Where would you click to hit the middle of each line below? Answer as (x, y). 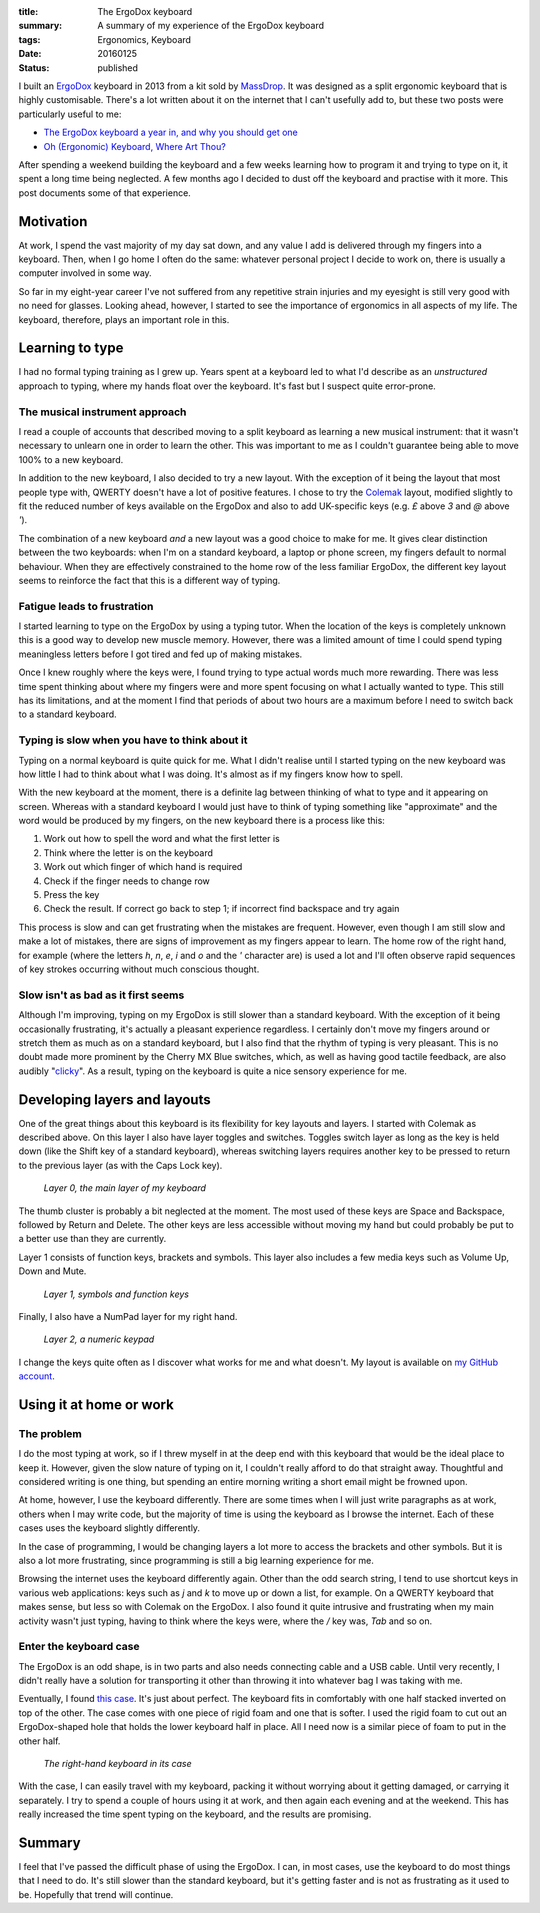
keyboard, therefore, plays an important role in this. (124, 319)
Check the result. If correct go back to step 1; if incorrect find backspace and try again (221, 909)
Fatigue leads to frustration (86, 606)
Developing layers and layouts (114, 1099)
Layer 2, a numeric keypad (99, 1339)
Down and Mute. (52, 1271)
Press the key (71, 895)
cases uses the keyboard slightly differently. (109, 1528)
